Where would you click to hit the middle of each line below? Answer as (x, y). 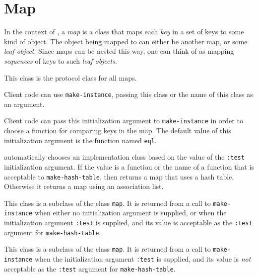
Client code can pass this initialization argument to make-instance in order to (124, 121)
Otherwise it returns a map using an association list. (84, 186)
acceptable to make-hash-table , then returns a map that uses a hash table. (119, 176)
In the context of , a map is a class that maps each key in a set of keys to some (124, 32)
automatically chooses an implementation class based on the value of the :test (124, 157)
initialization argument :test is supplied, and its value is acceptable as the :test (128, 223)
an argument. (24, 104)
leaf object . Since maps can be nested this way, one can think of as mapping (119, 51)
